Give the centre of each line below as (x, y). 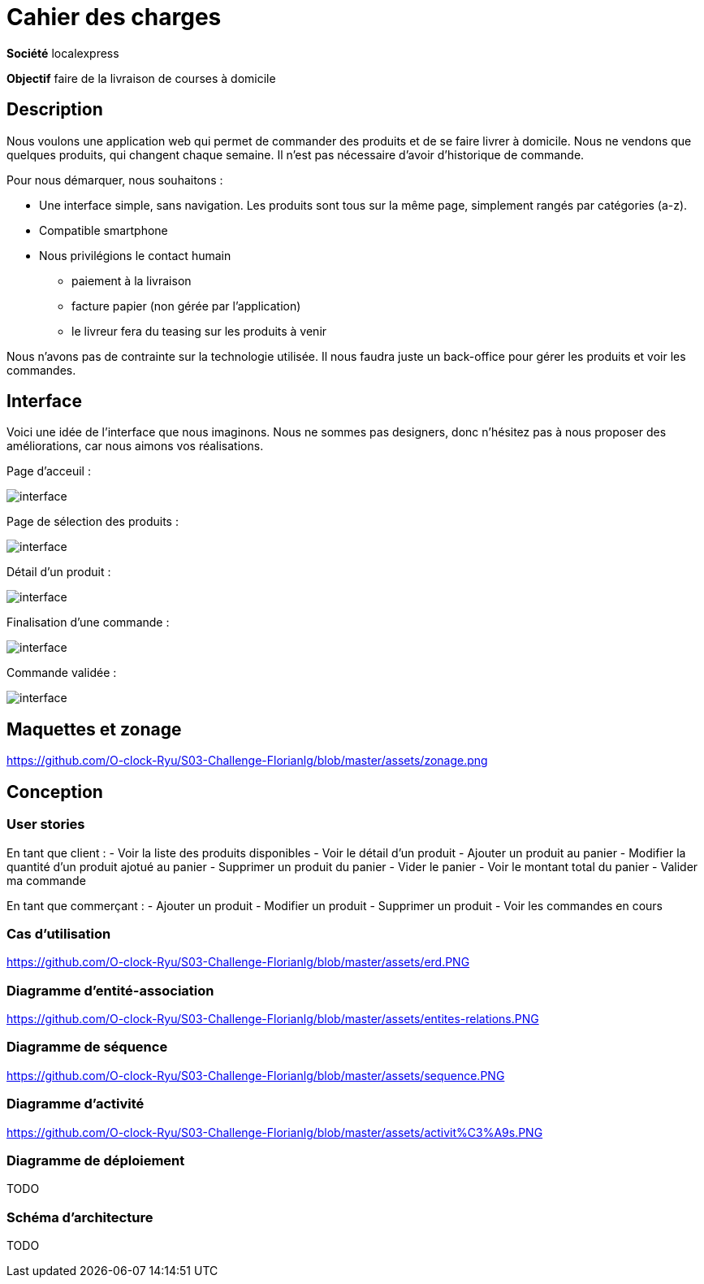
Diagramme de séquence (87, 1047)
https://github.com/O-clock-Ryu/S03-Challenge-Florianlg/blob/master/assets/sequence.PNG (256, 1075)
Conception (55, 792)
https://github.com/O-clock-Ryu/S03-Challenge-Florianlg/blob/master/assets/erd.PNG (238, 962)
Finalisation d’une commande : (88, 622)
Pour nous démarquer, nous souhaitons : (115, 180)
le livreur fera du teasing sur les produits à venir (199, 331)
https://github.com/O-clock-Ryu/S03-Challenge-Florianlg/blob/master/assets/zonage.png (247, 761)
